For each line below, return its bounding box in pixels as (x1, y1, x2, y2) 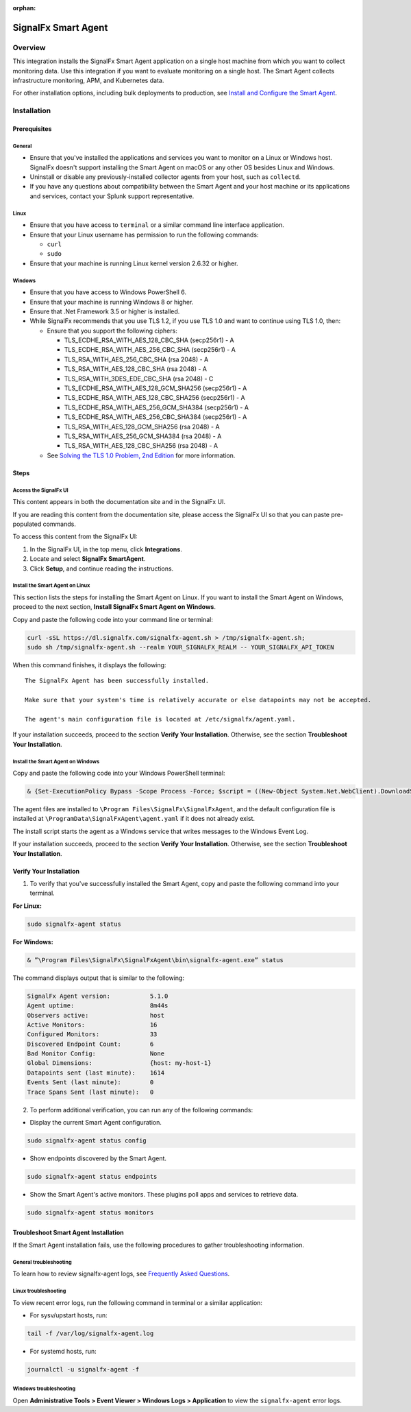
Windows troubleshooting (12, 1385, 76, 1392)
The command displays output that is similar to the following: (12, 974, 185, 982)
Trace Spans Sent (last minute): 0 (27, 1088, 154, 1096)
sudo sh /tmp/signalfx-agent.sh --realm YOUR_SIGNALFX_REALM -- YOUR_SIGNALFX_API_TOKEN (27, 643, 335, 651)
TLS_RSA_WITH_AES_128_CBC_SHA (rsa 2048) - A (64, 365, 208, 373)
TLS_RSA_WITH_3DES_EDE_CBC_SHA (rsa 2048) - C (64, 374, 214, 383)
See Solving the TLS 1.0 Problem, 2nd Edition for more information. (47, 451, 236, 459)
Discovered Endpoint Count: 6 (27, 1040, 154, 1048)
